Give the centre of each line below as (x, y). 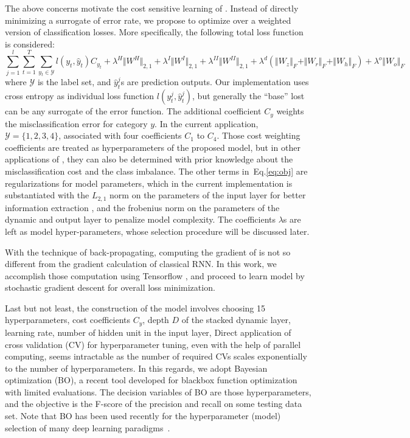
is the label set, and (74, 82)
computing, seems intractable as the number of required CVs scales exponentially (156, 356)
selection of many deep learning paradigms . (88, 427)
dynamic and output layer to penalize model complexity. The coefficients (140, 219)
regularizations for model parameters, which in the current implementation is (149, 183)
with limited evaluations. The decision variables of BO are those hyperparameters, (158, 391)
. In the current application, (207, 123)
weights (290, 111)
